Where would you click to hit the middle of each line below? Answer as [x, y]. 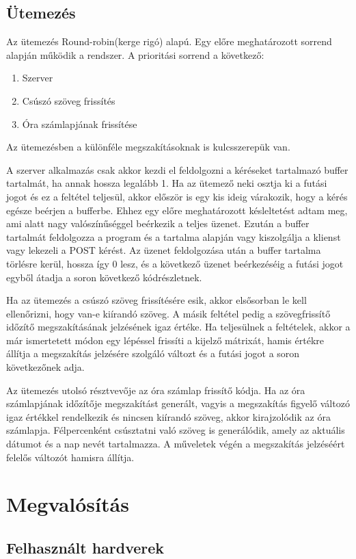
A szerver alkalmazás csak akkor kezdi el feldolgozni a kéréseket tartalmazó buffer [177, 169]
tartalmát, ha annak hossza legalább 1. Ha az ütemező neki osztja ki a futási [167, 183]
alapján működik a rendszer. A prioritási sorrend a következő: [135, 54]
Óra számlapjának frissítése [80, 123]
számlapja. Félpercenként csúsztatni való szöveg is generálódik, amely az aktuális [176, 430]
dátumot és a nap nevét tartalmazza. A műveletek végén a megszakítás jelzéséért [176, 444]
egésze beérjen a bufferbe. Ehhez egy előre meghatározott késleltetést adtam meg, [177, 210]
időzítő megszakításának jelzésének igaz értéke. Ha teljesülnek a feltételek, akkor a [178, 327]
